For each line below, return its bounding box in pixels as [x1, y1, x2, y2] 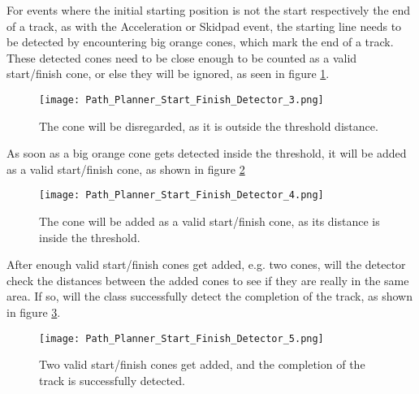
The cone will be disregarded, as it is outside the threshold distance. [39, 117, 378, 134]
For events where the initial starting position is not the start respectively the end [6, 2, 411, 18]
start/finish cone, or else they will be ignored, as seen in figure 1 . [6, 65, 330, 82]
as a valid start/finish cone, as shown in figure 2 [6, 160, 245, 177]
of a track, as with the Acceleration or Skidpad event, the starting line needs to [6, 17, 402, 34]
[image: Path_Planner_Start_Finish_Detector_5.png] [39, 332, 324, 344]
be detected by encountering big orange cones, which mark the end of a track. [6, 33, 394, 50]
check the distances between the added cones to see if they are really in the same [6, 271, 409, 288]
